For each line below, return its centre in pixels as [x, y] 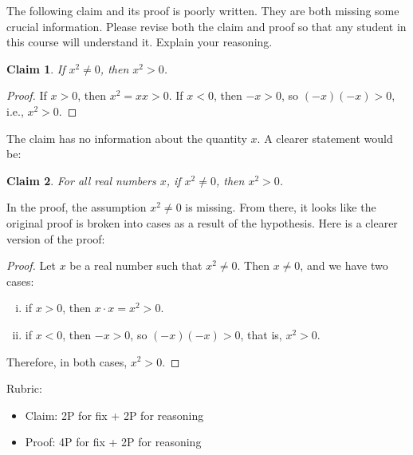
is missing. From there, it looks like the [281, 207]
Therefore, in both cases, [67, 361]
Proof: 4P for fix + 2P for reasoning [113, 442]
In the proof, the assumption [77, 207]
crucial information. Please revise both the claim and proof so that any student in [206, 26]
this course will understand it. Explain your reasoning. [140, 42]
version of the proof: [56, 238]
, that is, [261, 334]
